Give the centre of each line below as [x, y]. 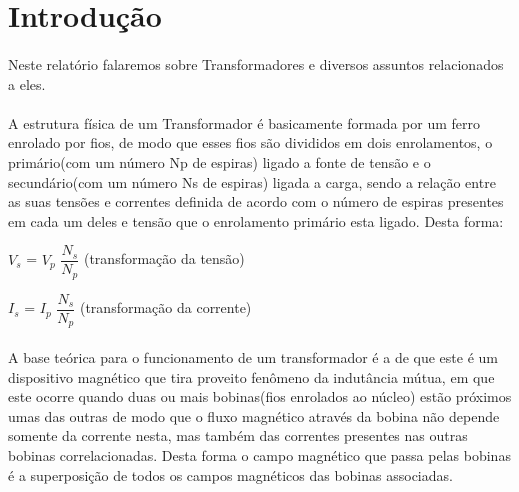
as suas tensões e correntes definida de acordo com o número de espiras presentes [256, 201]
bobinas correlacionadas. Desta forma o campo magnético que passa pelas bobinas [259, 454]
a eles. [27, 83]
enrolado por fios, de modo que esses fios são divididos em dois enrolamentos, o [250, 142]
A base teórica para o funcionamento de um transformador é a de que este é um [253, 356]
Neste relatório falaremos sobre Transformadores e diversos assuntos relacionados [256, 63]
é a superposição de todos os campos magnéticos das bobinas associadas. [230, 474]
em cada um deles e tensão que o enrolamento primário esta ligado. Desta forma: [256, 220]
